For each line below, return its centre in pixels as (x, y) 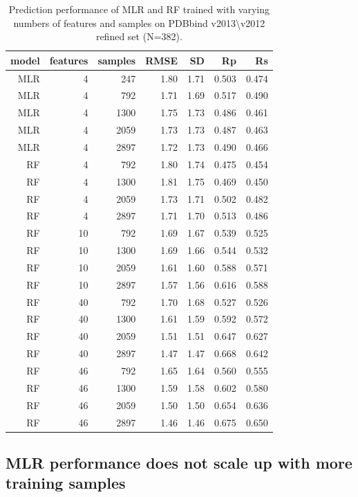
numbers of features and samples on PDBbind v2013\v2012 (139, 22)
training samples (66, 483)
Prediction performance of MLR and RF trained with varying (139, 9)
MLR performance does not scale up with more (179, 462)
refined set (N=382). (139, 36)
